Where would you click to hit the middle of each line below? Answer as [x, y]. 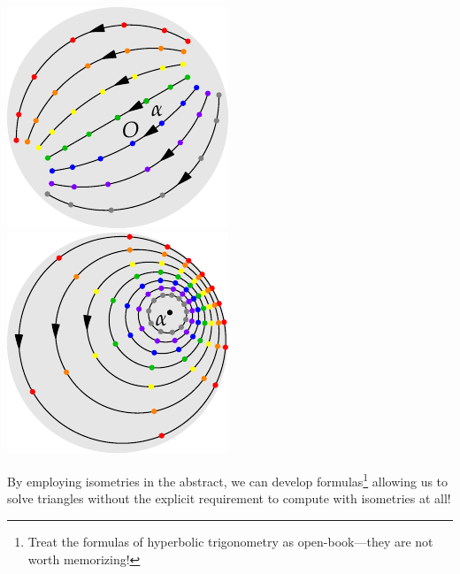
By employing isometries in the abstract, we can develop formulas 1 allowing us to [228, 480]
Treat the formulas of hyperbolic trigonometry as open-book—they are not [230, 542]
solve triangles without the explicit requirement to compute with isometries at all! [229, 498]
